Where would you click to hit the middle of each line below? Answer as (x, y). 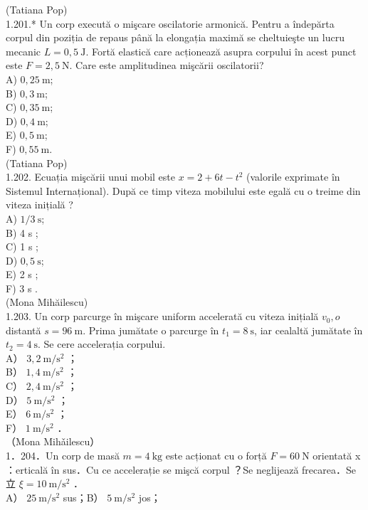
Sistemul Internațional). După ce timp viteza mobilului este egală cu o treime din (183, 190)
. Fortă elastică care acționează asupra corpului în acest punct (221, 51)
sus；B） (83, 497)
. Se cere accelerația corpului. (102, 344)
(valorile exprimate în (293, 177)
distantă (23, 330)
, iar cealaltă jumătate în (309, 330)
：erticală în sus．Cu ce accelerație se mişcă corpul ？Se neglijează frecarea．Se (181, 469)
